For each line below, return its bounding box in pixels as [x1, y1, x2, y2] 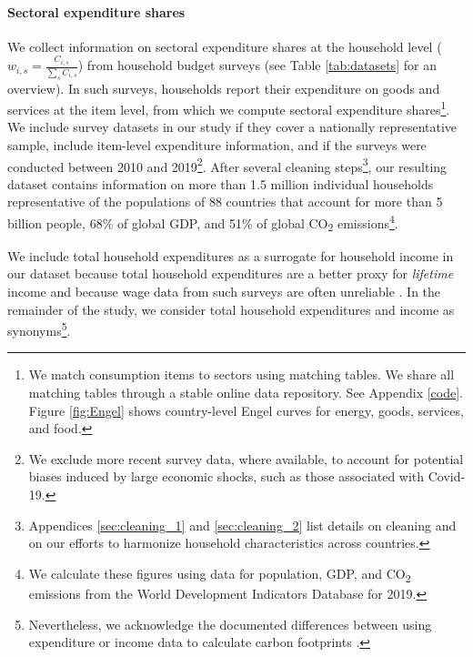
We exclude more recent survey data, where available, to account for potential [28, 449, 464, 468]
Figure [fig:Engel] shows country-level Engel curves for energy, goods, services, [28, 400, 464, 419]
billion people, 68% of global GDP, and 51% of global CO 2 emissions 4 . [7, 211, 398, 235]
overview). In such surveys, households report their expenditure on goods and [7, 78, 440, 97]
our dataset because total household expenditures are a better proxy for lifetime [7, 264, 454, 283]
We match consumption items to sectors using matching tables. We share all [28, 365, 455, 384]
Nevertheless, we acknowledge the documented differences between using [28, 614, 432, 633]
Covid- [428, 467, 466, 486]
